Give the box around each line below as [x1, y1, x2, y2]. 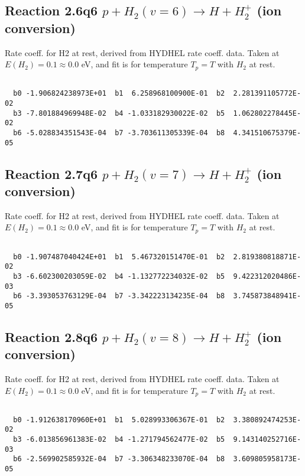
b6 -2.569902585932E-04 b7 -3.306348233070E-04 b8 [13, 455, 225, 464]
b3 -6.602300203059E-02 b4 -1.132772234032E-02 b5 [13, 272, 225, 281]
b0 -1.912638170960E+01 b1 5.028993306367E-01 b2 [13, 415, 225, 424]
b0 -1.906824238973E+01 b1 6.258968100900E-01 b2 [13, 89, 225, 98]
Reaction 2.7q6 [5, 164, 98, 182]
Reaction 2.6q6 [5, 1, 98, 19]
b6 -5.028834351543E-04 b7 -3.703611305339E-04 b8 [13, 128, 225, 137]
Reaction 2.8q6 [5, 327, 98, 345]
